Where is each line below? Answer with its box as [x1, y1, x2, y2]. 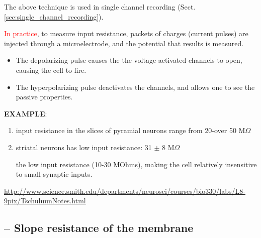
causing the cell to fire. [16, 64, 86, 75]
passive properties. [16, 91, 73, 102]
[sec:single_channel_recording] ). [4, 11, 104, 22]
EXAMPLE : [4, 108, 47, 118]
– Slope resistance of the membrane [4, 220, 194, 235]
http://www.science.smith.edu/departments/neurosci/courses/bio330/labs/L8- [4, 185, 245, 196]
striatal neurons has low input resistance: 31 [16, 142, 152, 152]
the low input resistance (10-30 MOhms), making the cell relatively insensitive [16, 159, 257, 169]
